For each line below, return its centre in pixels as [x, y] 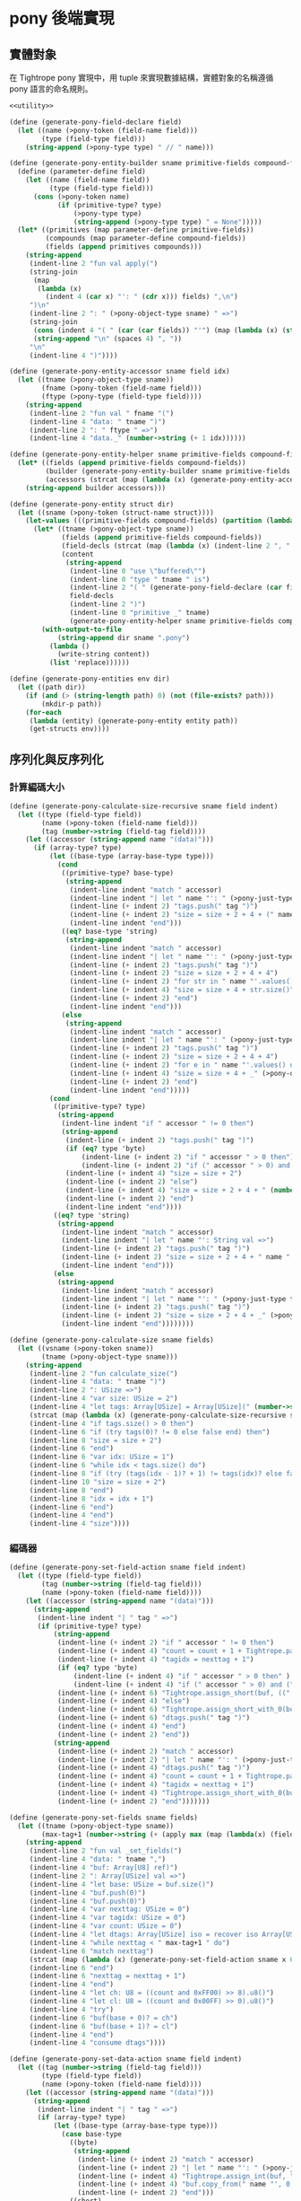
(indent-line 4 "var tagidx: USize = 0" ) [107, 1918]
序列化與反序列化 [56, 759]
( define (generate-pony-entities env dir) [90, 679]
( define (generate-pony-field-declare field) [95, 122]
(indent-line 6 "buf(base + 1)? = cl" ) [103, 2026]
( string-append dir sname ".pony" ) [124, 638]
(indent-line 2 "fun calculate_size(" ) [103, 1373]
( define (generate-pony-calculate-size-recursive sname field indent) [144, 806]
